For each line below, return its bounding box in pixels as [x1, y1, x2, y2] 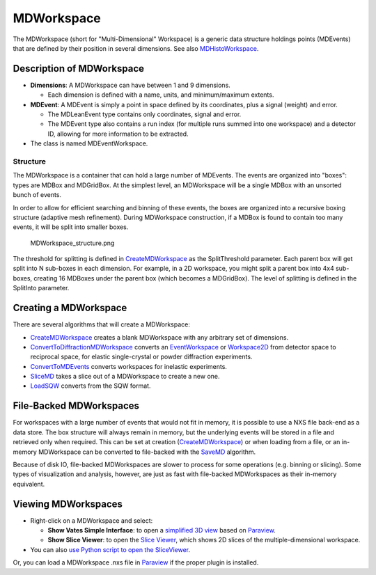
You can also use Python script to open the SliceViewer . [30, 545, 191, 553]
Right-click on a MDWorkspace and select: [30, 516, 153, 525]
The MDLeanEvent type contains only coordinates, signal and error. [47, 110, 242, 118]
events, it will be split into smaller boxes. [13, 223, 129, 231]
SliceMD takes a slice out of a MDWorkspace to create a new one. [30, 372, 220, 381]
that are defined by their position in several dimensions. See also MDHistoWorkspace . [13, 44, 259, 52]
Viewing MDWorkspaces [13, 498, 123, 510]
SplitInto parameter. [13, 284, 70, 292]
